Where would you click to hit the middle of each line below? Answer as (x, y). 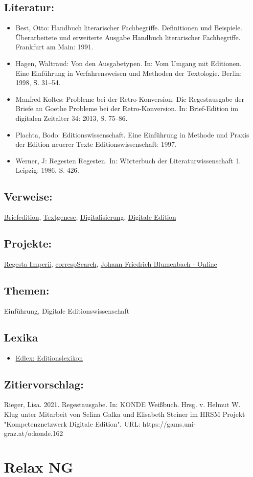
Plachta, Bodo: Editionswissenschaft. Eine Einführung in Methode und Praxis (132, 134)
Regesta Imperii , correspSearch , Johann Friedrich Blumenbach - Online (111, 263)
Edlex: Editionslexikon (49, 357)
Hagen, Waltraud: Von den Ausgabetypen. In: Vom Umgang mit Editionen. (128, 63)
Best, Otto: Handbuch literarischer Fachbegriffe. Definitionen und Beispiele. (129, 28)
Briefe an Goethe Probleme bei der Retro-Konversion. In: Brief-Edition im (127, 108)
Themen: (27, 290)
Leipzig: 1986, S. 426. (47, 170)
